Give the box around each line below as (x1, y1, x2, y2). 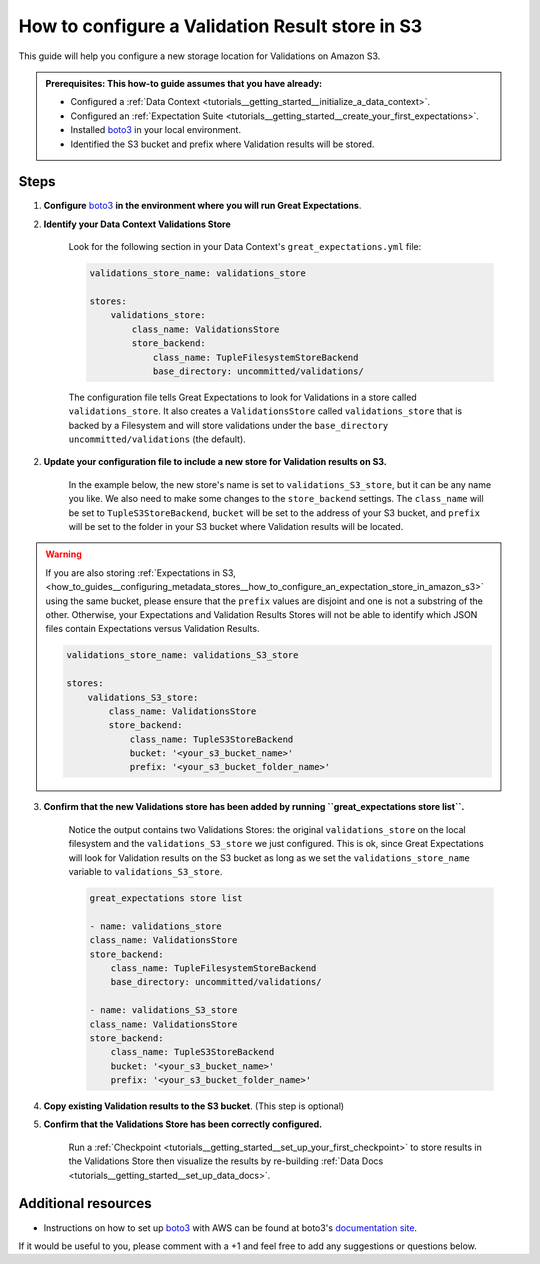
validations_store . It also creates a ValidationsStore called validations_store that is (68, 405, 463, 417)
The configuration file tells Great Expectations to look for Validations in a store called (68, 391, 417, 403)
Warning (45, 548, 82, 560)
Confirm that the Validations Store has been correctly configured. (43, 1118, 323, 1130)
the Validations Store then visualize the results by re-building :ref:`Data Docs (68, 1155, 384, 1167)
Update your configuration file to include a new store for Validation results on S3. (43, 456, 387, 468)
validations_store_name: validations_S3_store (66, 650, 299, 661)
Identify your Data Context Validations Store (43, 218, 232, 230)
